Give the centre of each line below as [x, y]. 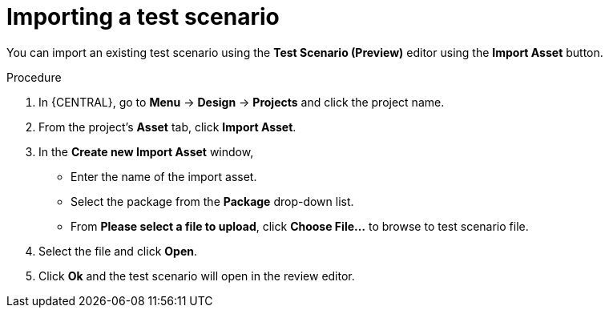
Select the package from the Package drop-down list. [212, 201]
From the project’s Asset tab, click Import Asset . [167, 127]
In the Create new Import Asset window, [146, 151]
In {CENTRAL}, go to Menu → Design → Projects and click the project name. [242, 102]
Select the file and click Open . [118, 251]
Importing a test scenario [143, 17]
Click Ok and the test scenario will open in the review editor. [197, 276]
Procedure [34, 77]
